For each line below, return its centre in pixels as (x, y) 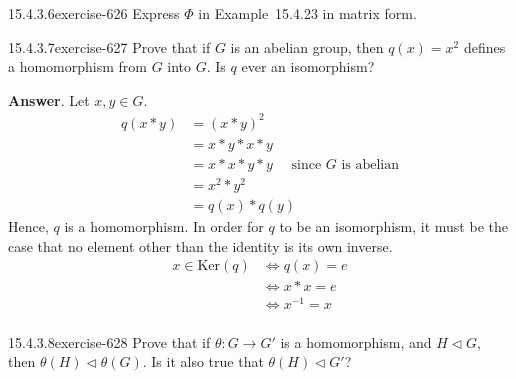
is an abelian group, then (307, 46)
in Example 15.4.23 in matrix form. (307, 13)
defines (484, 46)
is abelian (370, 164)
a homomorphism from (77, 66)
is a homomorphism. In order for (164, 226)
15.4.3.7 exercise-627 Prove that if (109, 46)
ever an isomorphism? (308, 66)
